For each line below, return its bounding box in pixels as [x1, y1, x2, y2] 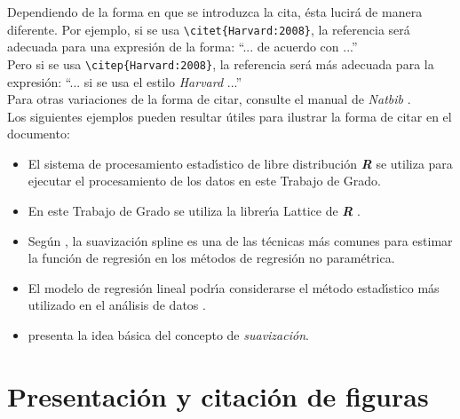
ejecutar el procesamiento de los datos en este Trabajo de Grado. [28, 171, 381, 190]
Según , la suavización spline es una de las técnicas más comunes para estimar [28, 231, 453, 249]
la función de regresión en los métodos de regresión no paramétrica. [28, 249, 395, 267]
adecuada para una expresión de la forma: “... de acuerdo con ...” [7, 37, 358, 56]
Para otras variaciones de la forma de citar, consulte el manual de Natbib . [7, 90, 411, 108]
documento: [7, 124, 70, 143]
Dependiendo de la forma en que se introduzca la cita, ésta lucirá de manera [7, 3, 423, 20]
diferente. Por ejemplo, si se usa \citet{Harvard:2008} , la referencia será [7, 20, 410, 38]
